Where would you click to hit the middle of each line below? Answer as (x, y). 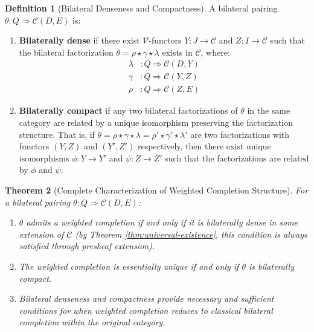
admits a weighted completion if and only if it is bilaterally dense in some (162, 222)
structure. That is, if (57, 134)
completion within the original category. (92, 322)
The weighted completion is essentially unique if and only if (129, 266)
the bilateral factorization (66, 52)
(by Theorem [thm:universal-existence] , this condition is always (191, 234)
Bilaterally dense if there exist (79, 40)
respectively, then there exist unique (204, 146)
